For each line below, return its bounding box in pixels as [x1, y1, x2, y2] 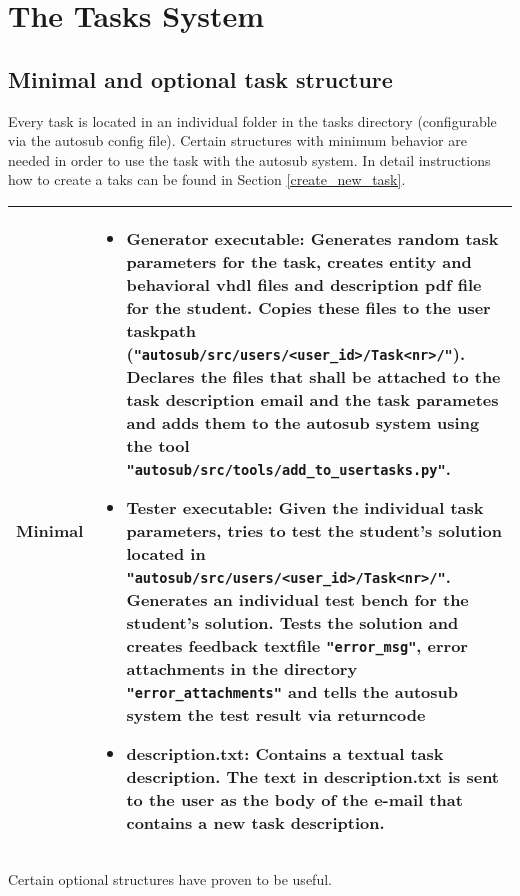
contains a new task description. [126, 810, 385, 834]
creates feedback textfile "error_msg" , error [126, 633, 468, 657]
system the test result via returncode [126, 702, 426, 726]
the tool [126, 433, 190, 457]
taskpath [126, 318, 197, 342]
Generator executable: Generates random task [126, 226, 499, 250]
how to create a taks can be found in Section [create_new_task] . [8, 169, 406, 190]
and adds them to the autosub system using [126, 410, 480, 434]
